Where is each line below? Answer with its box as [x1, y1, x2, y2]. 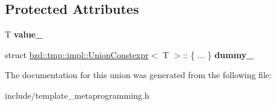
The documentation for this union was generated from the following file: [5, 68, 272, 81]
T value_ [5, 28, 44, 41]
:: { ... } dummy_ [183, 48, 254, 61]
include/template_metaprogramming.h [5, 88, 149, 101]
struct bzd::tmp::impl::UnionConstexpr [5, 48, 149, 61]
